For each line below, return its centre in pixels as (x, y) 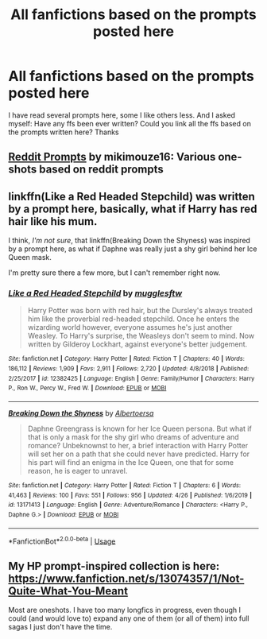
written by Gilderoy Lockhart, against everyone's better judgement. (137, 344)
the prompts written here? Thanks (64, 132)
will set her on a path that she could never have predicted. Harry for (139, 454)
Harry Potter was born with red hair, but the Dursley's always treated (140, 311)
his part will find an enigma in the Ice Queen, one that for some (131, 463)
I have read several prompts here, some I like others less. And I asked (122, 115)
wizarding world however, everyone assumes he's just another (130, 327)
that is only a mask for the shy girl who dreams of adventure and (133, 437)
